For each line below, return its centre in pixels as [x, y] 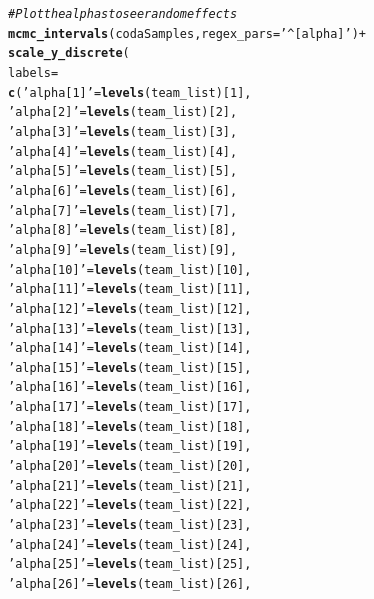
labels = [33, 72]
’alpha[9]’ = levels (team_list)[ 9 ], [123, 249]
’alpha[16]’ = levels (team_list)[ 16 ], [130, 387]
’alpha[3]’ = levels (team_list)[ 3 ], [123, 131]
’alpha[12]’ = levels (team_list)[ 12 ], [130, 308]
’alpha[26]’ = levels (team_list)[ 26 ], [130, 584]
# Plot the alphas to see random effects [123, 14]
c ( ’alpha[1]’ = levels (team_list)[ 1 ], [130, 92]
